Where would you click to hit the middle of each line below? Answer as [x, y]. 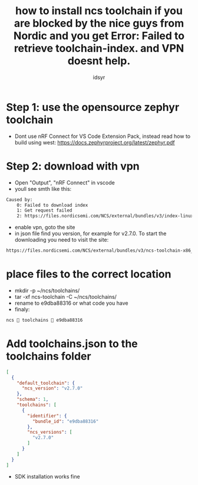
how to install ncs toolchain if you [99, 11]
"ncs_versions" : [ [50, 432]
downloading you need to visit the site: [62, 240]
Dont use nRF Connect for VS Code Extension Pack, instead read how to [102, 136]
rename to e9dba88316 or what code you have [71, 303]
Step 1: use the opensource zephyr [93, 107]
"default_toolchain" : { [46, 383]
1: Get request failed [44, 210]
